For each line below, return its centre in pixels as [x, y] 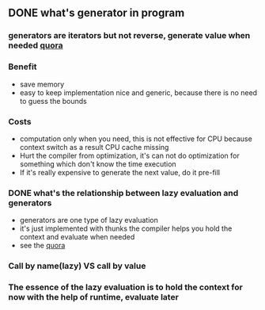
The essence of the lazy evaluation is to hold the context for [125, 287]
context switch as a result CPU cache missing [94, 147]
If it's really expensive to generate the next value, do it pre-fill [119, 172]
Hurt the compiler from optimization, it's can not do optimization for [129, 155]
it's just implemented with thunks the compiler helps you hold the [126, 228]
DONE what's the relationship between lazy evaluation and [123, 193]
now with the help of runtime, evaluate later [94, 297]
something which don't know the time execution [98, 164]
